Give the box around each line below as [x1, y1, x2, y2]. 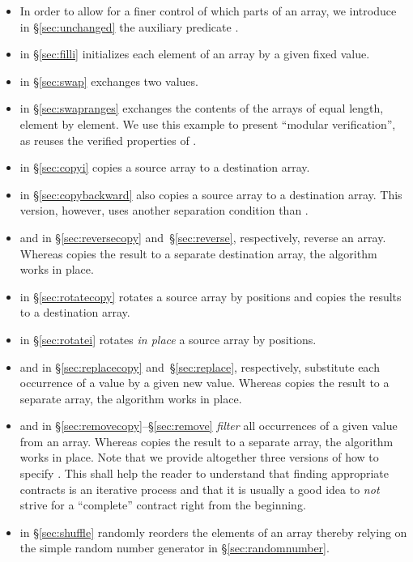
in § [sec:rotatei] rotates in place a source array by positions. [19, 330, 317, 347]
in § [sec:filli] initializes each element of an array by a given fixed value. [19, 45, 370, 62]
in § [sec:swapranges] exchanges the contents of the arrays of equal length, [19, 100, 384, 117]
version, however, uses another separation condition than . [19, 202, 309, 219]
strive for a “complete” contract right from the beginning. [19, 496, 306, 513]
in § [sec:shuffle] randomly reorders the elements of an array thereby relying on [19, 523, 407, 540]
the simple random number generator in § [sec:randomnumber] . [19, 539, 330, 556]
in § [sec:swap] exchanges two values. [19, 72, 198, 89]
